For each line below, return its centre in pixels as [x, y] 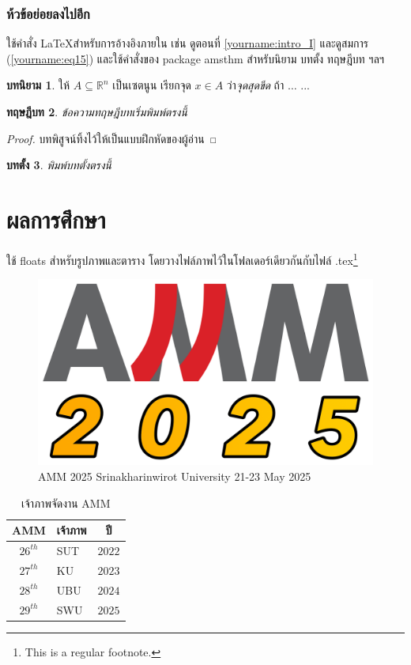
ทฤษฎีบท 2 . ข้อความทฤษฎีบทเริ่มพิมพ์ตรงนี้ [97, 111]
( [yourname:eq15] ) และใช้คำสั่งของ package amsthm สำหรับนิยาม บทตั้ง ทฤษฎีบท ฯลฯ [196, 58]
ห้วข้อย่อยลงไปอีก [48, 13]
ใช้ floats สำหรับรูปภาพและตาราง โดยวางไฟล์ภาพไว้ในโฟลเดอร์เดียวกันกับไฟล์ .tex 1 [182, 259]
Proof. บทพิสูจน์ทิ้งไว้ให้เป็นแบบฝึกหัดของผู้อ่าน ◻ [111, 138]
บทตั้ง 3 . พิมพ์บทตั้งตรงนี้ [59, 165]
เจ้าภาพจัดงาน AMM [66, 503]
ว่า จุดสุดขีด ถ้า [255, 85]
